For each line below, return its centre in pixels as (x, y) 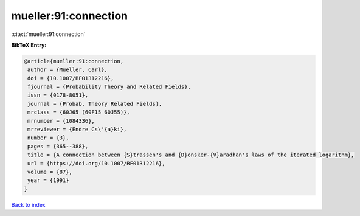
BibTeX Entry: (29, 45)
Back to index (28, 204)
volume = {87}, (50, 172)
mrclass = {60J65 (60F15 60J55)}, (79, 112)
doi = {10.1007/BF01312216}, (71, 78)
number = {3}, (48, 138)
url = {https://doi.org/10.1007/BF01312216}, (96, 163)
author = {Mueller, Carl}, (67, 70)
